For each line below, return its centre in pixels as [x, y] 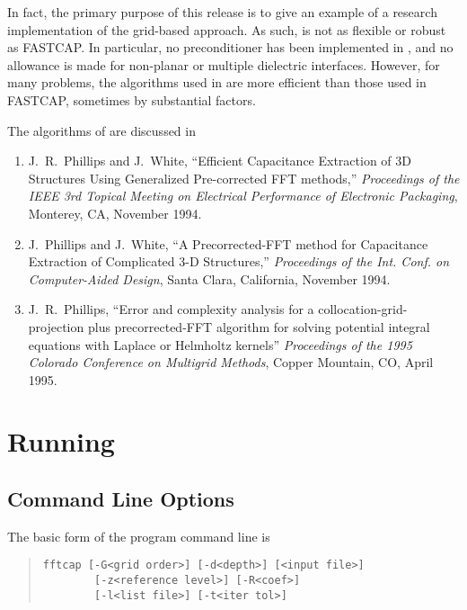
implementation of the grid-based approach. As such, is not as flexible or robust [227, 29]
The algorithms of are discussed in [101, 130]
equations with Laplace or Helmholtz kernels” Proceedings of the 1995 [220, 344]
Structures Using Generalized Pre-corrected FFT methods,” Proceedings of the [244, 178]
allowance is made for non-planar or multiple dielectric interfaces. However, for [224, 64]
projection [56, 326]
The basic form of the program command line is [139, 536]
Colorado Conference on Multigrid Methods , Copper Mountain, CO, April [231, 362]
